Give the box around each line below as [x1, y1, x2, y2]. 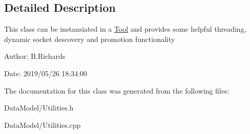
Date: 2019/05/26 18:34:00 [4, 68, 87, 78]
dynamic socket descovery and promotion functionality [4, 33, 175, 44]
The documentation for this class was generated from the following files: [4, 85, 230, 96]
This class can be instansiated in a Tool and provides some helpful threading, [4, 24, 246, 34]
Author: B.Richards [4, 51, 65, 61]
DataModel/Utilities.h [4, 102, 74, 113]
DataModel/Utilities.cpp [4, 119, 81, 130]
